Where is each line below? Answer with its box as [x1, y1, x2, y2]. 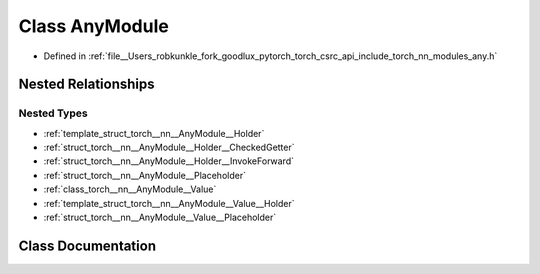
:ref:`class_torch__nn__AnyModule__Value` [43, 183, 217, 195]
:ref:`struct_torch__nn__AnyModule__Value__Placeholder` [43, 211, 277, 224]
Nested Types [18, 106, 89, 120]
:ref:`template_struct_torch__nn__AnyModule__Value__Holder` [43, 197, 295, 209]
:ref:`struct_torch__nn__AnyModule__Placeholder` [43, 169, 247, 181]
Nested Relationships [18, 76, 155, 93]
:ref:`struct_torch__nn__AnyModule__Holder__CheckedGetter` [43, 141, 295, 154]
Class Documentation [18, 237, 157, 254]
